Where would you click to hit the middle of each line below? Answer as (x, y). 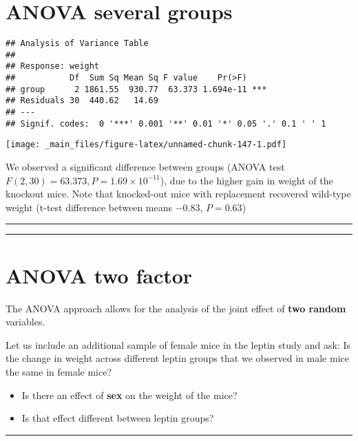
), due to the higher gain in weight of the (246, 180)
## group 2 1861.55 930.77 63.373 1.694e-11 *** (136, 89)
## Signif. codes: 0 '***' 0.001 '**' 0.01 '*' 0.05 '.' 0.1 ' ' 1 (166, 123)
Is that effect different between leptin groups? (118, 418)
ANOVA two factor (99, 275)
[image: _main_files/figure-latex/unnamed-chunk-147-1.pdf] (146, 145)
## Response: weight (53, 66)
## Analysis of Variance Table (77, 44)
